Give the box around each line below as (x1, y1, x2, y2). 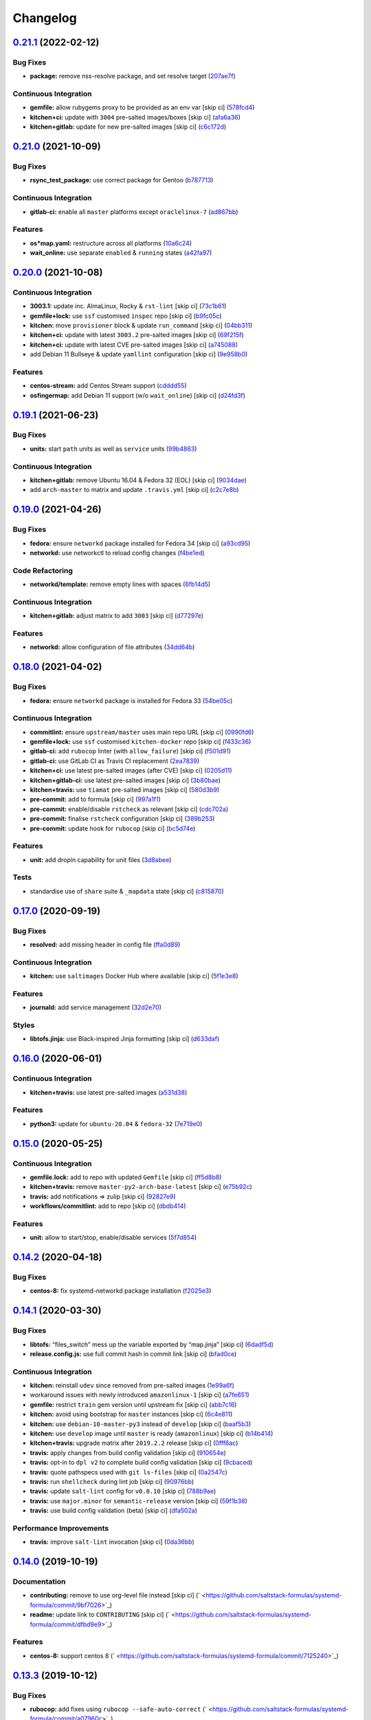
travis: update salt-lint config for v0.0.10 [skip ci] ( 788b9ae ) (30, 1487, 216, 1496)
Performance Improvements (12, 1523, 109, 1533)
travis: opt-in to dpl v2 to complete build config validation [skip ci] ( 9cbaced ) (30, 1459, 253, 1467)
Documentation (12, 1577, 66, 1587)
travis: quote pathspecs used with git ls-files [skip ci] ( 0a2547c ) (30, 1468, 228, 1476)
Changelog (12, 10, 77, 25)
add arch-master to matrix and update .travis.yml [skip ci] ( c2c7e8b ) (30, 486, 240, 494)
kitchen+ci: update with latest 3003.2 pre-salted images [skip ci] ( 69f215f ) (30, 331, 244, 339)
